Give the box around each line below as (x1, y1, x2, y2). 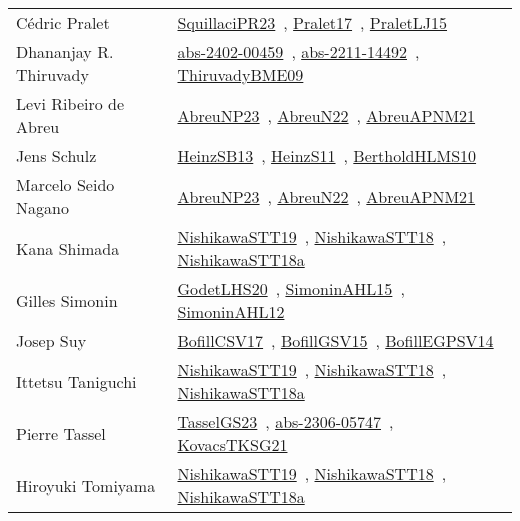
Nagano (16, 196, 69, 219)
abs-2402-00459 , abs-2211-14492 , (177, 40, 420, 63)
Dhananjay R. (16, 40, 114, 63)
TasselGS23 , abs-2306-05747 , (177, 410, 394, 433)
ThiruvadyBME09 (177, 63, 304, 86)
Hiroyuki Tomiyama (16, 473, 156, 497)
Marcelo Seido (16, 173, 115, 196)
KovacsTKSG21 (177, 433, 288, 456)
